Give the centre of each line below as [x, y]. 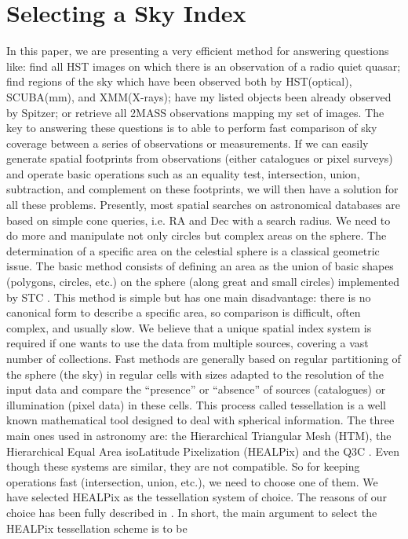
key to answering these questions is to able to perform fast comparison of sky [192, 128]
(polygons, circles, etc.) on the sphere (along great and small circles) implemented [203, 282]
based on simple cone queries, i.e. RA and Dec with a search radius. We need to [199, 220]
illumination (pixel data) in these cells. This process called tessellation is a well [197, 404]
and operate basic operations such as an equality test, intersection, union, [183, 173]
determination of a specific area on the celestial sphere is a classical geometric [193, 250]
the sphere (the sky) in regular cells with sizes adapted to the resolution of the [195, 374]
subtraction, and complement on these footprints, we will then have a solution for [202, 189]
